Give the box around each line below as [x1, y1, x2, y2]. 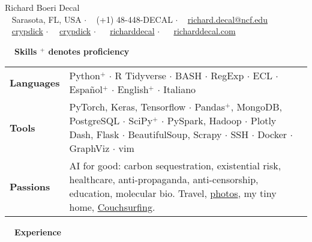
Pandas [194, 100, 226, 114]
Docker [257, 127, 287, 142]
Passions [10, 179, 50, 193]
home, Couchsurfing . [69, 200, 155, 214]
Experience [14, 226, 61, 238]
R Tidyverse [115, 68, 166, 83]
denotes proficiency [48, 44, 130, 57]
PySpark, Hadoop [167, 113, 242, 128]
